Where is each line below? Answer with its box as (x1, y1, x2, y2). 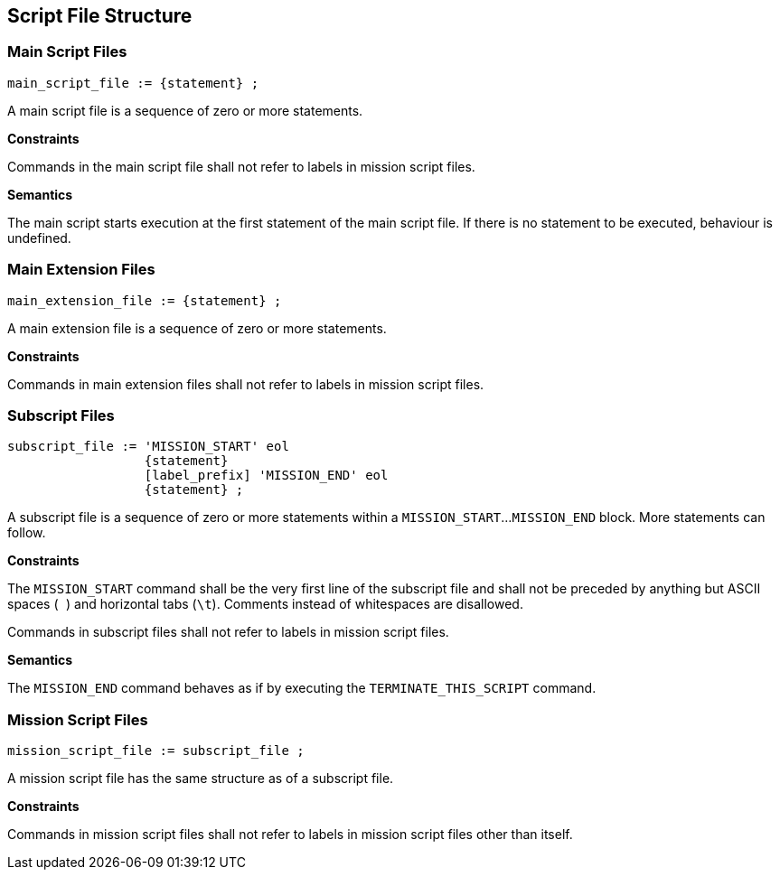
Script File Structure (7, 5, 193, 27)
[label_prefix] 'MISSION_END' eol (144, 468, 389, 483)
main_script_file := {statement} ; (7, 75, 259, 90)
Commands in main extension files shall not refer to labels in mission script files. (7, 376, 484, 392)
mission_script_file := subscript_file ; (7, 743, 305, 759)
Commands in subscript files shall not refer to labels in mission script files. (7, 624, 449, 640)
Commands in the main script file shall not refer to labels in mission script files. (7, 158, 475, 174)
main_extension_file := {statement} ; (7, 293, 282, 308)
